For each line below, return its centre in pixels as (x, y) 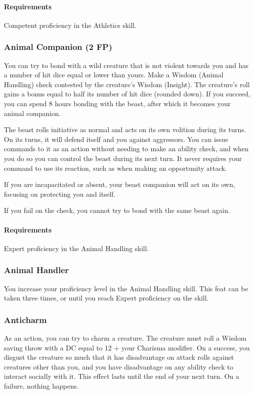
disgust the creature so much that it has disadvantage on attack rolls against (119, 357)
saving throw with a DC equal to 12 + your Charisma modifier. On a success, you (127, 347)
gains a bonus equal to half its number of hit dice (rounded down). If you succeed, (127, 94)
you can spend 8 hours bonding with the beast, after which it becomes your (117, 103)
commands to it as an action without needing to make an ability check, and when (126, 149)
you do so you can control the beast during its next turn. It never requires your (123, 158)
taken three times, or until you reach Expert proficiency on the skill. (106, 298)
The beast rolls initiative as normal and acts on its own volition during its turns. (125, 129)
